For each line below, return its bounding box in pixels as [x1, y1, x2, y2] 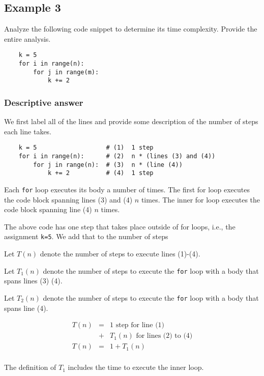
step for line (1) [115, 322, 165, 329]
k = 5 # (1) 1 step [18, 144, 154, 152]
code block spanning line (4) [4, 204, 92, 215]
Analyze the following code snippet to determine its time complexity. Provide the [4, 23, 257, 34]
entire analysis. [4, 33, 51, 44]
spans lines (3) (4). [4, 275, 63, 286]
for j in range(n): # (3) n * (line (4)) [33, 161, 183, 168]
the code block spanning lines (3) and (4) [4, 194, 133, 205]
